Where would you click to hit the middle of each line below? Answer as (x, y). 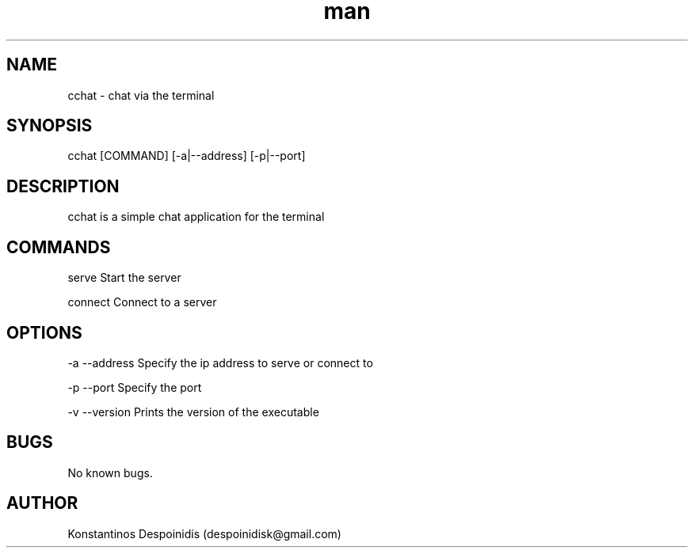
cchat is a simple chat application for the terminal (196, 217)
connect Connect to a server (142, 302)
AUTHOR (42, 503)
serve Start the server (124, 278)
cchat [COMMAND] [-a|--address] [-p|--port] (187, 156)
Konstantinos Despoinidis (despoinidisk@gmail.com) (204, 533)
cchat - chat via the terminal (141, 95)
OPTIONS (44, 332)
